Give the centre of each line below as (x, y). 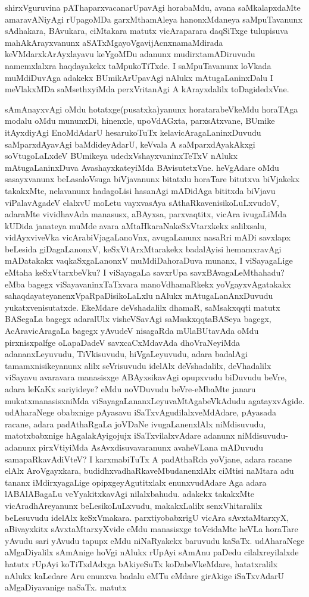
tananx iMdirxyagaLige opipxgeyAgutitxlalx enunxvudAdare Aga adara (136, 482)
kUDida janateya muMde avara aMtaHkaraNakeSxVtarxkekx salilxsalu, (136, 225)
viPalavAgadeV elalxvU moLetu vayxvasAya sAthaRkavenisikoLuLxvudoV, (142, 202)
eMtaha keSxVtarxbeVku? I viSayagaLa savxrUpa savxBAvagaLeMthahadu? (145, 272)
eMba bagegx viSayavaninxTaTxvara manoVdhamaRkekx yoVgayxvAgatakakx (148, 284)
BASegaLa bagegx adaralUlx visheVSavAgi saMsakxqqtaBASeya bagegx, (138, 319)
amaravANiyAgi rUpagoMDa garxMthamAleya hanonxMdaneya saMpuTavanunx (154, 19)
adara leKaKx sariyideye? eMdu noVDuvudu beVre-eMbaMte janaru (130, 389)
